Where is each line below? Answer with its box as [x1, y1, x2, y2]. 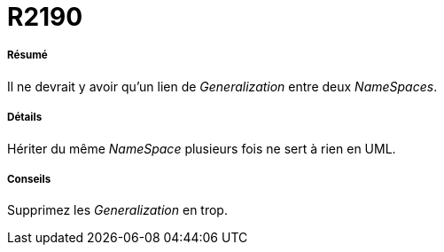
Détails [7, 111, 43, 124]
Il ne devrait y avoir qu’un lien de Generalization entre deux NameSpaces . [7, 78, 438, 94]
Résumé [7, 49, 48, 62]
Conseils [7, 172, 51, 185]
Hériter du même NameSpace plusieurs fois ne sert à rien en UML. [7, 140, 396, 156]
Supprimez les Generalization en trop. [7, 202, 228, 218]
